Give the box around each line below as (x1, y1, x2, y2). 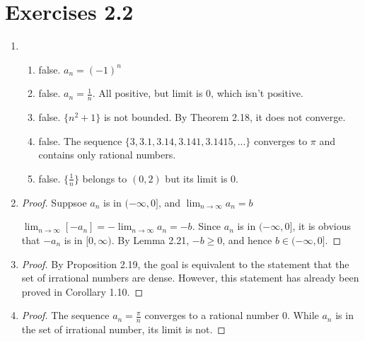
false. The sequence (38, 133, 122, 148)
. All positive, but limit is (92, 86, 203, 100)
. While (287, 308, 319, 323)
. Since (192, 219, 221, 233)
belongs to (82, 170, 127, 185)
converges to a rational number (144, 308, 279, 323)
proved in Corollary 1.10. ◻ (21, 284, 144, 299)
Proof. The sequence (21, 308, 110, 323)
